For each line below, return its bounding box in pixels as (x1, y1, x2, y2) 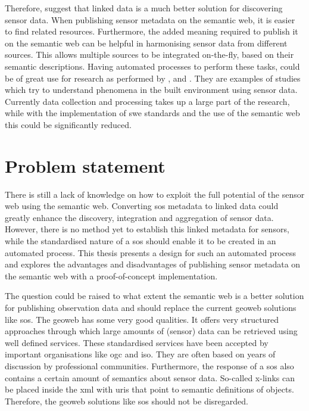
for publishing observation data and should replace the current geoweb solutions (5, 301, 296, 313)
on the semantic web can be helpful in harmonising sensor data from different (5, 36, 288, 49)
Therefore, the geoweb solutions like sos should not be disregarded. (5, 394, 248, 407)
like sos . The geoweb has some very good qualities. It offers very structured (5, 313, 279, 325)
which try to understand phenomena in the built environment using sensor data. (5, 83, 298, 96)
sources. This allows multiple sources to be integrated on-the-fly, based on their (5, 48, 294, 61)
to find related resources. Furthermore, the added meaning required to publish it (5, 25, 298, 38)
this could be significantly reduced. (5, 118, 132, 130)
